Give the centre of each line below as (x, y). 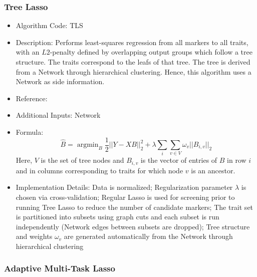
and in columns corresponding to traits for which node (99, 170)
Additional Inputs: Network (58, 115)
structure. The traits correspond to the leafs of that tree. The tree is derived (133, 62)
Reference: (32, 98)
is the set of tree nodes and (82, 160)
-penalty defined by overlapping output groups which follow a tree (151, 52)
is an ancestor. (213, 170)
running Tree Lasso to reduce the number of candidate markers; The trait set (135, 207)
